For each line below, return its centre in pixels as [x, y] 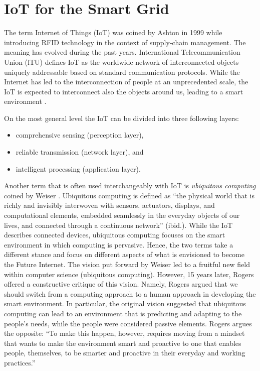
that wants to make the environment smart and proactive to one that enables [123, 343]
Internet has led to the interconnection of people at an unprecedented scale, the [126, 82]
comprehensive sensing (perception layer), [80, 135]
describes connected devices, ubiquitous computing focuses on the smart [115, 235]
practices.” [20, 362]
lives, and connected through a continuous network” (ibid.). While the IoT [118, 225]
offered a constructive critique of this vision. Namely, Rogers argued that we [121, 284]
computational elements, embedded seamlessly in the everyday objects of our [122, 215]
